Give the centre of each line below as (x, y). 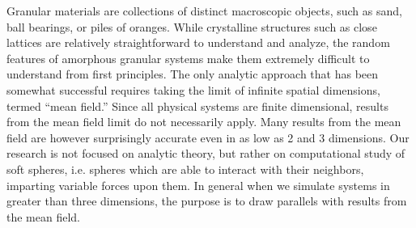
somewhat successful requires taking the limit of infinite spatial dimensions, (193, 89)
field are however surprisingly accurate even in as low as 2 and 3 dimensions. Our (208, 137)
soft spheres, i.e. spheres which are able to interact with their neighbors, (185, 169)
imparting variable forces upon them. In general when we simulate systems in (198, 185)
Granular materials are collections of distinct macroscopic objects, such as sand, (204, 11)
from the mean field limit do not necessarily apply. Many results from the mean (204, 122)
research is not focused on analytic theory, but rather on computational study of (206, 153)
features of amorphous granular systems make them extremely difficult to (188, 58)
